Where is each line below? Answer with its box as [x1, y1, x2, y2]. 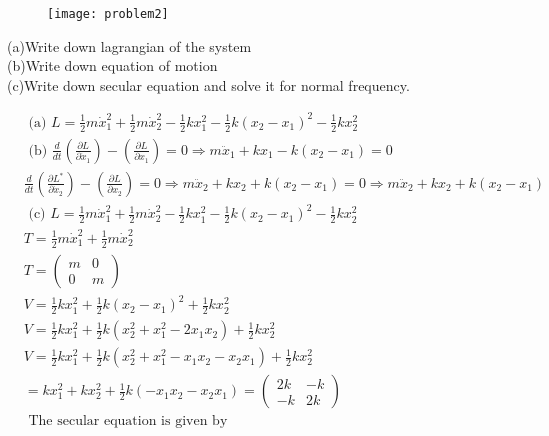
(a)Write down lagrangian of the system [7, 35, 252, 56]
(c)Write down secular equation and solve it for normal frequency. [7, 74, 410, 95]
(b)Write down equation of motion [7, 55, 218, 76]
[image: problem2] [47, 7, 169, 21]
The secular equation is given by [28, 414, 228, 429]
